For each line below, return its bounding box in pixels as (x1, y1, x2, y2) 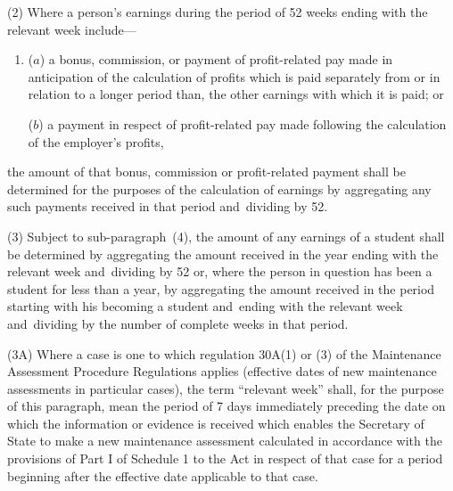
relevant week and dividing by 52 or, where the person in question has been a (7, 262, 432, 281)
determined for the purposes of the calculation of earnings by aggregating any (7, 179, 432, 198)
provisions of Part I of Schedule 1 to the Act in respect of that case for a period (7, 449, 443, 468)
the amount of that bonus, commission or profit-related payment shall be (7, 162, 406, 181)
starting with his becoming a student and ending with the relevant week (7, 297, 403, 315)
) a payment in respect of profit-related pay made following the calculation (38, 114, 447, 133)
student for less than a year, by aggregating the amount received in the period (7, 279, 435, 298)
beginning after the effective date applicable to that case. (7, 466, 318, 485)
